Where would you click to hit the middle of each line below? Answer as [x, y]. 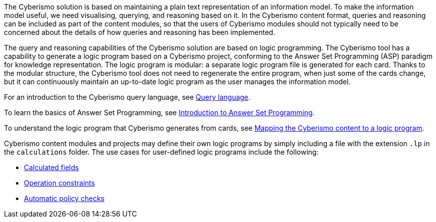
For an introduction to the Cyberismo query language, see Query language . [127, 97]
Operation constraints [60, 183]
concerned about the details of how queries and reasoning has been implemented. [140, 32]
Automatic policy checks [64, 198]
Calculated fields [52, 167]
